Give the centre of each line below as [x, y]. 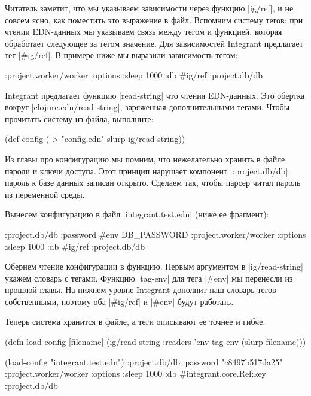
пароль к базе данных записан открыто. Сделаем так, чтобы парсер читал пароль [153, 182]
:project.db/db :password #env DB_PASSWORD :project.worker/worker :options [155, 234]
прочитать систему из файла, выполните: [79, 118]
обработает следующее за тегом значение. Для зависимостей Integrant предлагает [154, 43]
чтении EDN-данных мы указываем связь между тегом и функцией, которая [144, 31]
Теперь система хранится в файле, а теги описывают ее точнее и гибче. [135, 321]
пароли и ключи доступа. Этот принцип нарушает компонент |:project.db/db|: [148, 170]
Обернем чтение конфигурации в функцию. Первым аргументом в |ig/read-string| [154, 266]
